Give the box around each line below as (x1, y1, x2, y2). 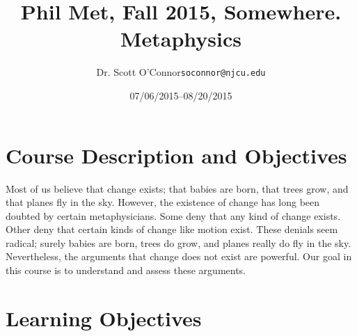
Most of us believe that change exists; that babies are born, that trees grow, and (6, 181, 349, 195)
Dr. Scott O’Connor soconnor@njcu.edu (96, 65, 266, 79)
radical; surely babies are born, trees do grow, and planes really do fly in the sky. (6, 235, 351, 250)
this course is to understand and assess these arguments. (6, 263, 246, 278)
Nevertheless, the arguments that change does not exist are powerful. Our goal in (6, 249, 352, 264)
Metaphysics (120, 24, 242, 53)
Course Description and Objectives (6, 141, 347, 169)
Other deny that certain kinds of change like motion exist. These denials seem (6, 222, 338, 237)
